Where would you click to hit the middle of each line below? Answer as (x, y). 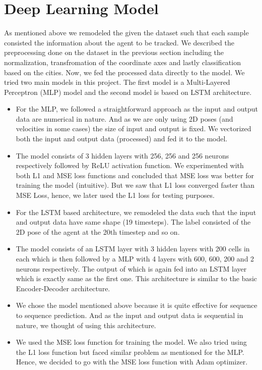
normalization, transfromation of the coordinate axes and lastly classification (122, 62)
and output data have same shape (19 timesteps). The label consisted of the (133, 222)
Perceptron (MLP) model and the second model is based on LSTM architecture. (128, 92)
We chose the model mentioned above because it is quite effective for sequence (137, 305)
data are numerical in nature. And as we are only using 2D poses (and (124, 118)
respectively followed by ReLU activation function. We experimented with (130, 165)
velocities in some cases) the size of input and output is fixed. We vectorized (134, 128)
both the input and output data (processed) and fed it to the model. (122, 139)
